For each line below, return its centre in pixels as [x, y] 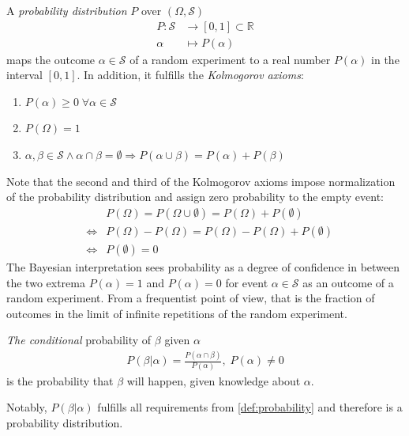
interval [24, 75]
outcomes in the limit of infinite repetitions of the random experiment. [177, 313]
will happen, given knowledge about [214, 380]
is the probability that [60, 380]
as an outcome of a [348, 282]
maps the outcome [51, 59]
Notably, [27, 407]
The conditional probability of [79, 340]
